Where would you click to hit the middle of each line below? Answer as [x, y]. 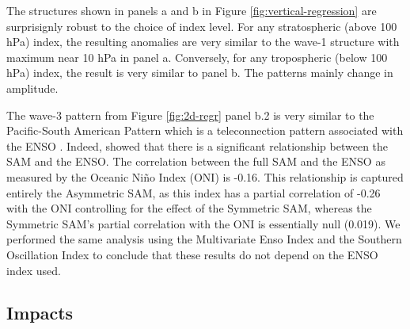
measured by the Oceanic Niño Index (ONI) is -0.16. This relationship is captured [205, 176]
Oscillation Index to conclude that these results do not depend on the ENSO [192, 254]
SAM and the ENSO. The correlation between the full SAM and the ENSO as [196, 161]
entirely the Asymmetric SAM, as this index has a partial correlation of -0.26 [194, 192]
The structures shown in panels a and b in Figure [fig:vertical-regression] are [192, 10]
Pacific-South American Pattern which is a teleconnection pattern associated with [205, 130]
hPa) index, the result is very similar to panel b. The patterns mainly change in [200, 73]
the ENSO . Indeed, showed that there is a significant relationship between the [197, 145]
